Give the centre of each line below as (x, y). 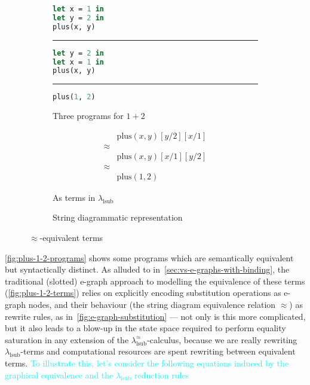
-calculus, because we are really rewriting (222, 339)
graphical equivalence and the (59, 375)
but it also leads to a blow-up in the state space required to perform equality (145, 328)
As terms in (74, 197)
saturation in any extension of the (67, 339)
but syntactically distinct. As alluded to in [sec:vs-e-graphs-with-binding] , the (147, 269)
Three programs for (88, 116)
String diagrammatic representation (118, 217)
